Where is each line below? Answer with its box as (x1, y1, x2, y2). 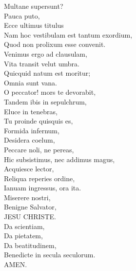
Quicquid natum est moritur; (4, 68, 91, 78)
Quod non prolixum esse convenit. (4, 39, 106, 49)
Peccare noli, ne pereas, (4, 144, 74, 154)
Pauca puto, (4, 10, 40, 21)
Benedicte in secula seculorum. (4, 250, 96, 260)
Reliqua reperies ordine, (4, 173, 75, 183)
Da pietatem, (4, 230, 43, 241)
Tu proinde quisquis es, (4, 116, 73, 126)
